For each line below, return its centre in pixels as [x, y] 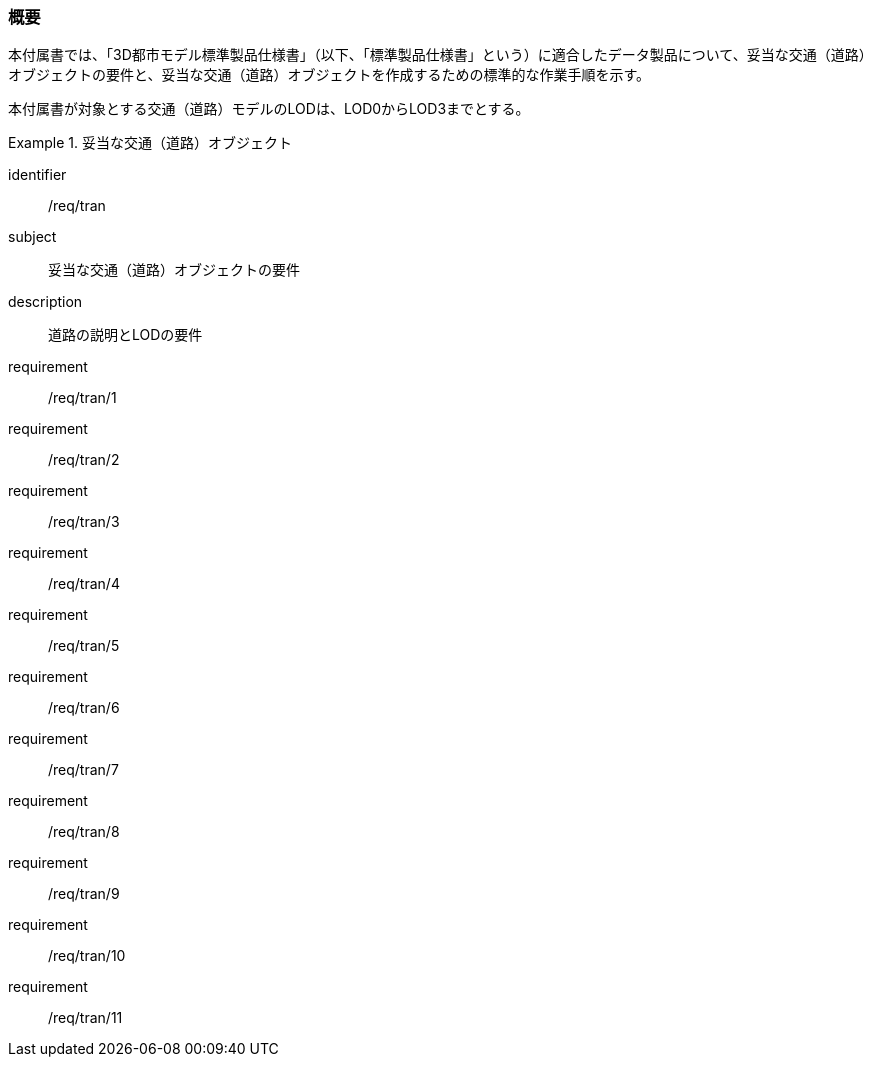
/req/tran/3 [84, 522]
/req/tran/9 [84, 894]
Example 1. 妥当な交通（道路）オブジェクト [150, 143]
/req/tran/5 [84, 646]
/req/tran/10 [87, 956]
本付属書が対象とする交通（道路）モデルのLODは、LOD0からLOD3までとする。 [269, 109]
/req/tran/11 [85, 1018]
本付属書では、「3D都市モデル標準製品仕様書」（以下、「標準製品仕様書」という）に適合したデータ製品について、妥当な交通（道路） [437, 55]
